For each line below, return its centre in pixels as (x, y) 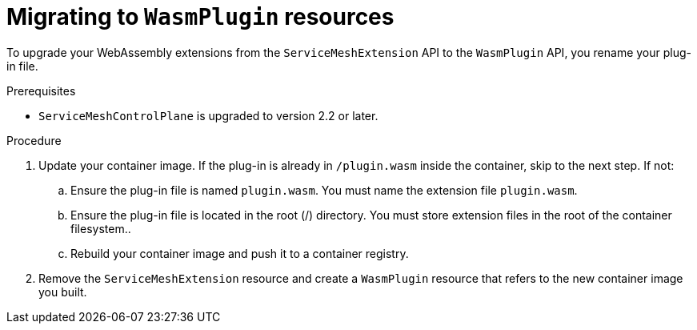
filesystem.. (101, 228)
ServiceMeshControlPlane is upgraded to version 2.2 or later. (208, 115)
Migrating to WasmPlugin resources (200, 17)
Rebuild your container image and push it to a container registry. (240, 253)
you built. (63, 292)
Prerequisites (41, 91)
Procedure (34, 140)
